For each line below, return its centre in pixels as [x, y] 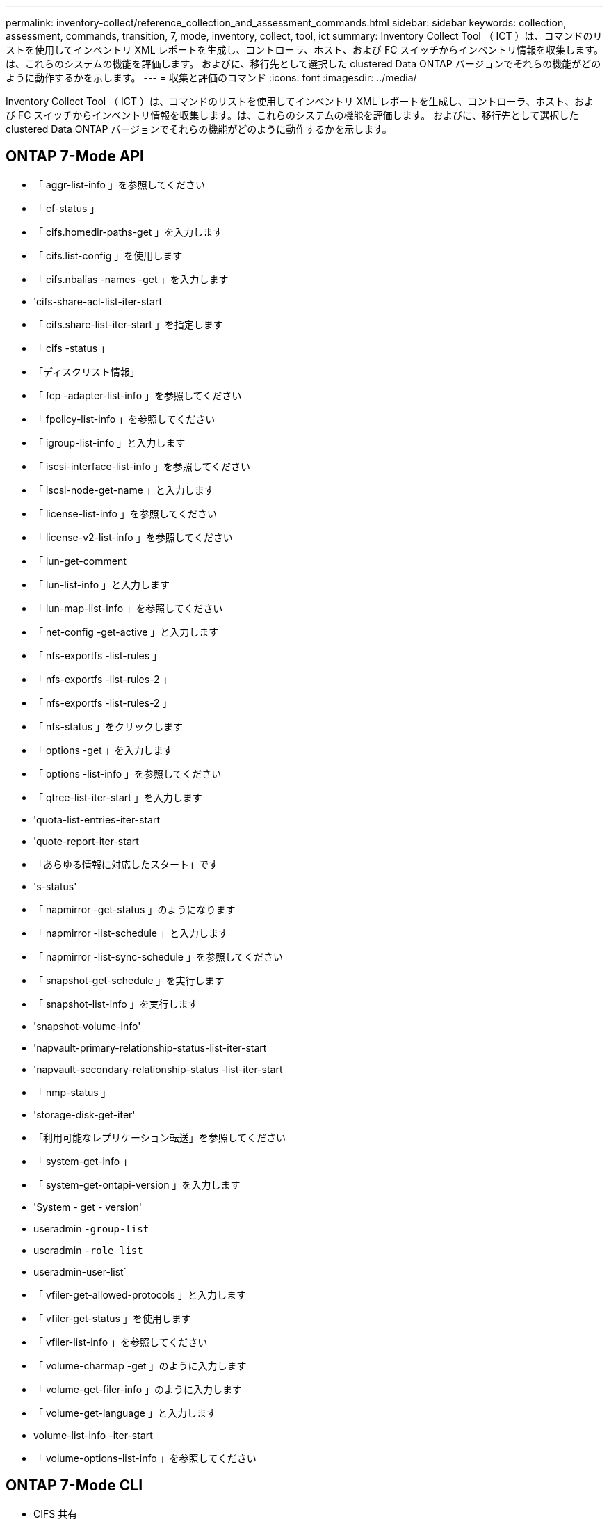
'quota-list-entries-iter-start [97, 819]
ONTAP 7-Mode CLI [74, 1486]
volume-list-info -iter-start [93, 1435]
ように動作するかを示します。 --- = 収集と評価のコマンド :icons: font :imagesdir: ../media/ [211, 78]
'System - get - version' [88, 1207]
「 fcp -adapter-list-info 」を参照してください [138, 395]
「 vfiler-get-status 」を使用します [112, 1318]
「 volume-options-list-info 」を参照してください [145, 1458]
